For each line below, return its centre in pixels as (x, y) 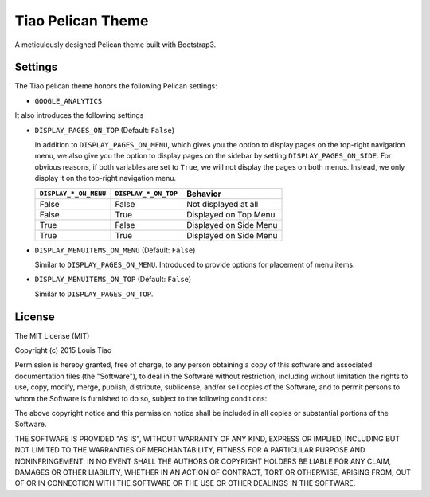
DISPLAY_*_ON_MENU (73, 194)
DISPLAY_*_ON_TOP (147, 194)
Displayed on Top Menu (231, 214)
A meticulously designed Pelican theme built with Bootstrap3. (115, 45)
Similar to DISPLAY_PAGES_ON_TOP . (94, 294)
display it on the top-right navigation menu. (106, 178)
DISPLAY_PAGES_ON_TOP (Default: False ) (105, 130)
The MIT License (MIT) (52, 335)
